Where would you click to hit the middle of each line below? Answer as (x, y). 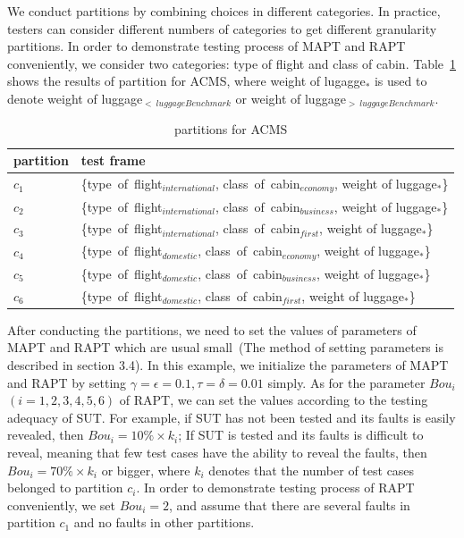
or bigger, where (146, 470)
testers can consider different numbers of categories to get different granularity (222, 28)
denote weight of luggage (75, 98)
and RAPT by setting (67, 382)
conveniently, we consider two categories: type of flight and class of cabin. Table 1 (232, 63)
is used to (401, 81)
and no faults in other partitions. (164, 522)
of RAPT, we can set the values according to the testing (274, 400)
